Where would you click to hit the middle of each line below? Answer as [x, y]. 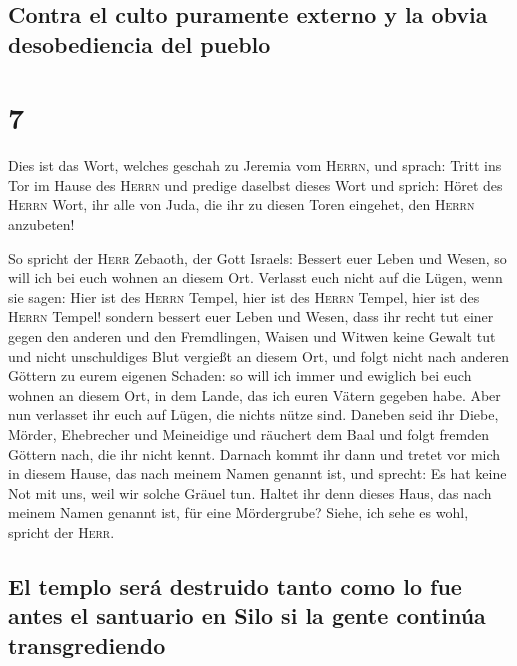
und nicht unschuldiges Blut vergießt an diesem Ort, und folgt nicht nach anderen [259, 355]
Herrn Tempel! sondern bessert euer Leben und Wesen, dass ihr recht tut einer [251, 316]
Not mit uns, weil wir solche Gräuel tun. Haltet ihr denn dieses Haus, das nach [250, 492]
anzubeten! [41, 224]
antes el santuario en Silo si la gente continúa [247, 615]
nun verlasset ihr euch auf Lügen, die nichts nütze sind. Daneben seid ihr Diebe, [253, 414]
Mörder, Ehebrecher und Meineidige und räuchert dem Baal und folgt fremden [248, 434]
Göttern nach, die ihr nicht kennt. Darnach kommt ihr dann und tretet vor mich [254, 453]
